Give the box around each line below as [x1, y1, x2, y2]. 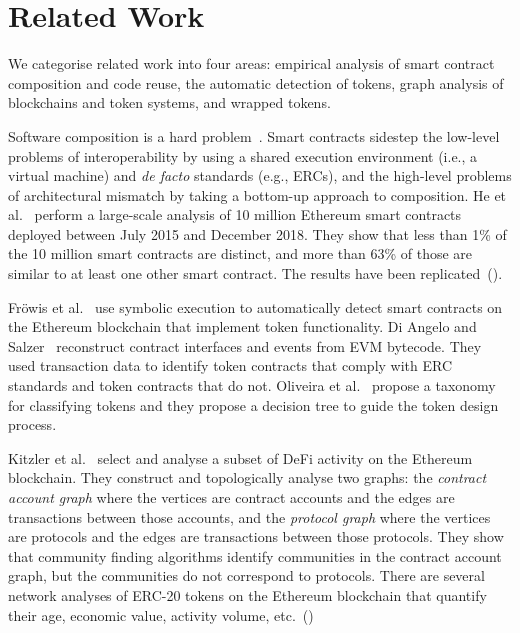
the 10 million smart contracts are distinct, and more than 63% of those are [8, 243, 473, 264]
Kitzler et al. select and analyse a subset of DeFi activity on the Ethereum [8, 447, 473, 468]
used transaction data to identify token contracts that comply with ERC [8, 355, 453, 376]
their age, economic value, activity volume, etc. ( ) [8, 604, 314, 625]
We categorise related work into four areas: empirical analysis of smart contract [8, 53, 495, 74]
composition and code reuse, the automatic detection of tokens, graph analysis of [8, 72, 504, 93]
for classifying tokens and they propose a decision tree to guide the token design [8, 394, 499, 415]
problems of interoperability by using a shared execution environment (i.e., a [8, 145, 478, 166]
